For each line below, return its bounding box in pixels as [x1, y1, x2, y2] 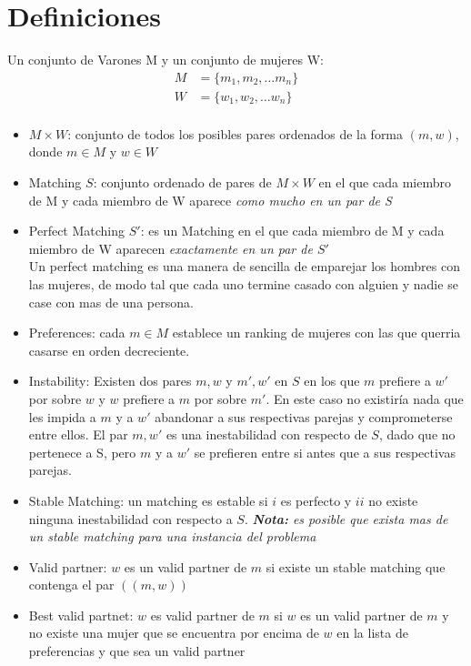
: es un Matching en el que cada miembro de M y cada [140, 221, 445, 240]
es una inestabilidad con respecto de [165, 425, 367, 444]
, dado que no [378, 425, 456, 444]
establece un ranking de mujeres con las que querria [172, 323, 461, 342]
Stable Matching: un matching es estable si [28, 490, 268, 510]
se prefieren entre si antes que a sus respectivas [194, 442, 456, 461]
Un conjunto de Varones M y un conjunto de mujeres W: [7, 50, 324, 69]
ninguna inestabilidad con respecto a [28, 509, 233, 528]
